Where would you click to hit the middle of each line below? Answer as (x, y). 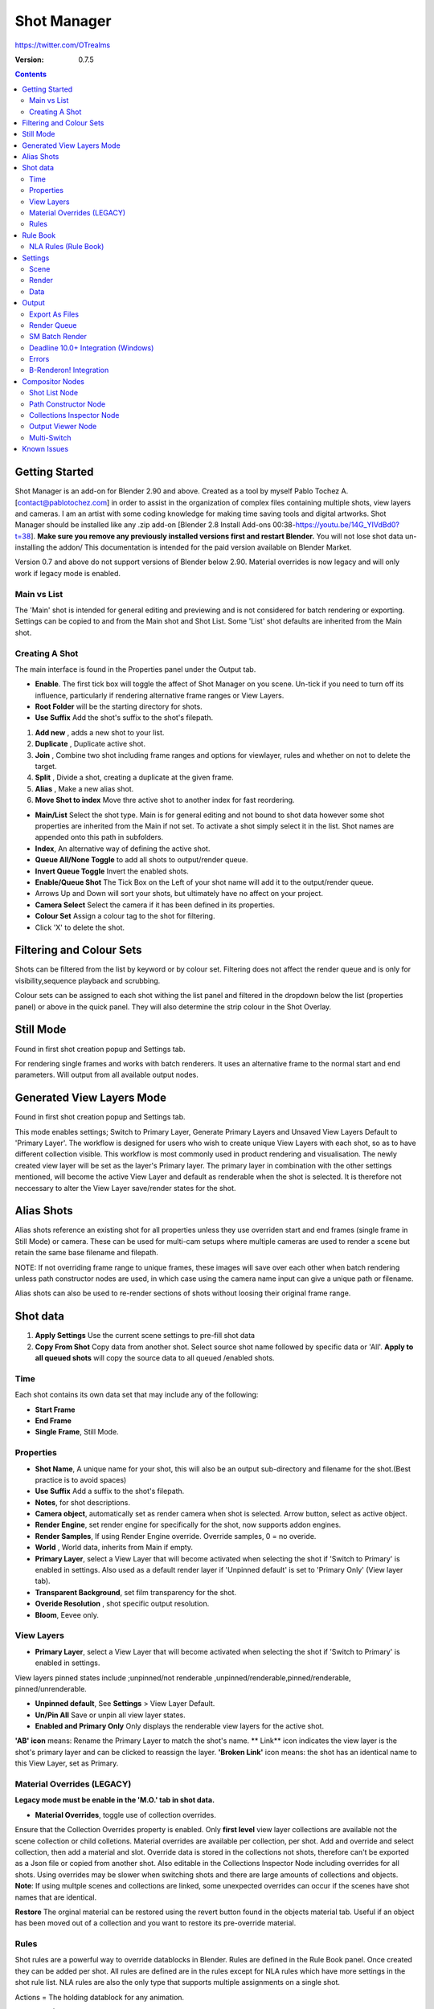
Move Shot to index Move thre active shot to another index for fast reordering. (165, 800)
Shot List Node (54, 393)
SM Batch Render (58, 337)
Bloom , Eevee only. (67, 1614)
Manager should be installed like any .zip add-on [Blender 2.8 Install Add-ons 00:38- (156, 525)
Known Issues (45, 449)
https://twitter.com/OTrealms (63, 45)
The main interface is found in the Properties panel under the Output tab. (135, 669)
